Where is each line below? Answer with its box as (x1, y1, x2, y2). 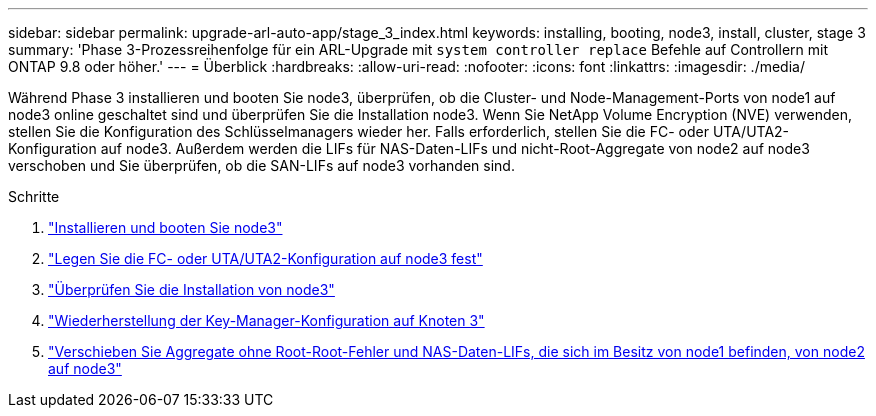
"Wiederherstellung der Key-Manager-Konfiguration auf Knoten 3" (48, 312, 485, 329)
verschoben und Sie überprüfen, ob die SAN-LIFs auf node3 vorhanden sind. (8, 157, 515, 174)
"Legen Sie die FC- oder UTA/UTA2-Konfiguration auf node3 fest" (48, 250, 483, 267)
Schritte (8, 188, 60, 205)
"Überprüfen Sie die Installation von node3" (48, 281, 335, 298)
